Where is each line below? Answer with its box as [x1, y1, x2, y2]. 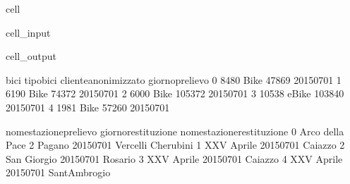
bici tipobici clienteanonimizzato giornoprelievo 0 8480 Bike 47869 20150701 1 [6, 72, 342, 87]
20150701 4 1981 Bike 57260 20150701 [6, 99, 170, 114]
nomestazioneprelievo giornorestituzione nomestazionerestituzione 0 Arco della [6, 123, 344, 138]
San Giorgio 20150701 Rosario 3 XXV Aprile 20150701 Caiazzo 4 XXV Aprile [6, 151, 343, 166]
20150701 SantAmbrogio [6, 165, 111, 180]
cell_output [6, 49, 56, 63]
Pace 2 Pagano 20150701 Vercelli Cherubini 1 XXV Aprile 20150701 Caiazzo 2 [6, 137, 345, 152]
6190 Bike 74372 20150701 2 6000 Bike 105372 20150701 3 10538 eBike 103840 [6, 86, 344, 101]
